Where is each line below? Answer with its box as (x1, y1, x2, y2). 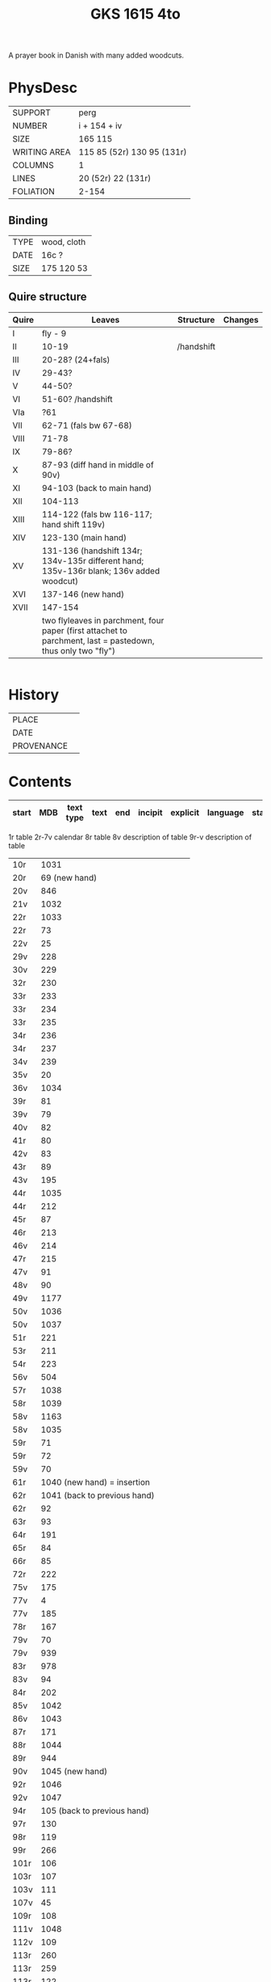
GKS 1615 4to (90, 5, 181, 23)
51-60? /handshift (41, 393, 113, 404)
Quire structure (8, 290, 87, 304)
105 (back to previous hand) (40, 1805, 150, 1816)
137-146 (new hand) (41, 588, 125, 599)
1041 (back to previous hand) (40, 1490, 155, 1501)
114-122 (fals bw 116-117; (41, 509, 152, 520)
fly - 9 (41, 328, 67, 339)
